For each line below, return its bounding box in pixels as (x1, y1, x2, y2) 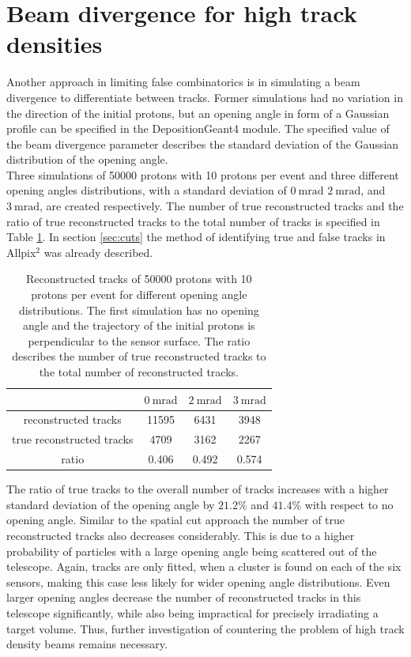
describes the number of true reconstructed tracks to (12, 348, 266, 364)
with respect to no (304, 496, 394, 512)
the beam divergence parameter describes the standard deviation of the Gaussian (6, 135, 399, 152)
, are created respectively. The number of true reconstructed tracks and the (40, 198, 404, 214)
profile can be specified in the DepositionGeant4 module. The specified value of (6, 120, 390, 137)
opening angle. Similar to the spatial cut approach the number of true (6, 512, 345, 528)
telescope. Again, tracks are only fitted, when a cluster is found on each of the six (6, 558, 402, 575)
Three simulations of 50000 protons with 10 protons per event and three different (6, 166, 399, 183)
